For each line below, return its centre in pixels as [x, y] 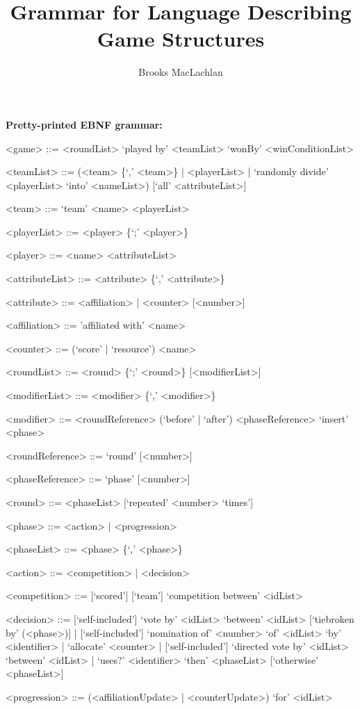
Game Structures [181, 39]
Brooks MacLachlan [181, 72]
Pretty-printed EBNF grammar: [84, 124]
